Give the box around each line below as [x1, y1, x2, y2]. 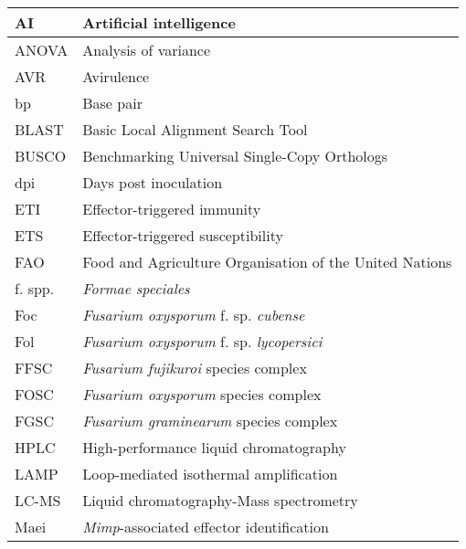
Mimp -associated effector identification [82, 516, 329, 537]
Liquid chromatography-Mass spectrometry [82, 490, 358, 511]
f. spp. [15, 278, 55, 299]
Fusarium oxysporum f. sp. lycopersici [82, 331, 323, 352]
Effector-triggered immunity [82, 198, 261, 219]
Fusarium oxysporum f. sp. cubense [82, 304, 305, 325]
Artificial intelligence [82, 12, 236, 33]
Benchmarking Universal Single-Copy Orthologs [82, 145, 388, 166]
